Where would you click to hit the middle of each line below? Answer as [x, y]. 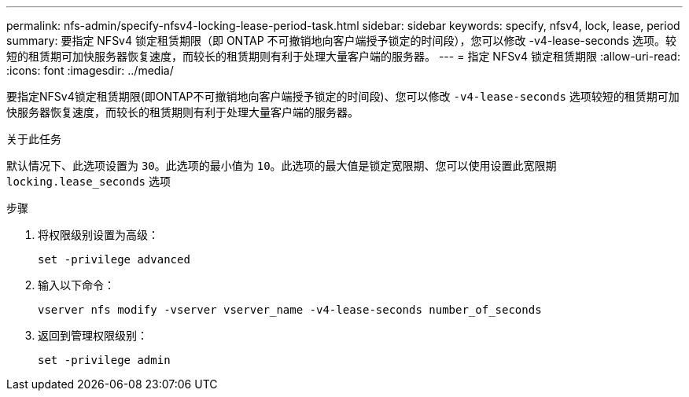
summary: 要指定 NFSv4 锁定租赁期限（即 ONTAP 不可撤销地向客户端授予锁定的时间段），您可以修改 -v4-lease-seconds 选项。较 [341, 40]
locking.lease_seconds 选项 [88, 181]
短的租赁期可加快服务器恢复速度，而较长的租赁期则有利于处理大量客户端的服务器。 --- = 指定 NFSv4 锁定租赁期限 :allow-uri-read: [343, 56]
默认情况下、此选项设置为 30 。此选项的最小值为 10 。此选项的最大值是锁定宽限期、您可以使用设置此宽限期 [282, 165]
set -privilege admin [104, 360]
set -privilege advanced [114, 259]
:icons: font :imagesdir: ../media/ [90, 70]
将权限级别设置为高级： [98, 235]
